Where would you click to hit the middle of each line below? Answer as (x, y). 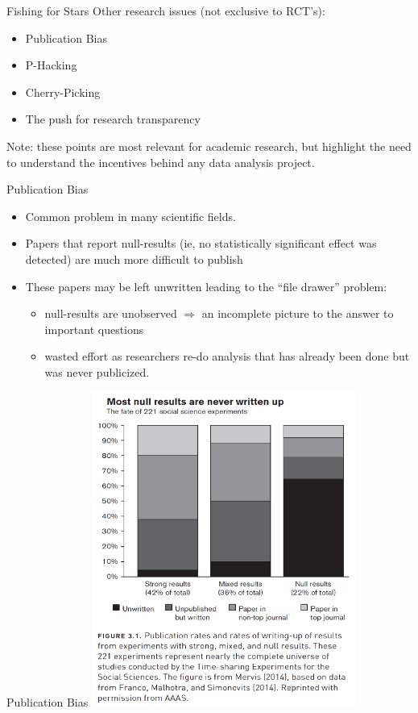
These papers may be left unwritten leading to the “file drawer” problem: (206, 286)
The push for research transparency (113, 119)
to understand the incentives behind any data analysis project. (161, 162)
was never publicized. (97, 371)
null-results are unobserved (111, 313)
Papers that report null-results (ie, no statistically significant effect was (201, 243)
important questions (94, 329)
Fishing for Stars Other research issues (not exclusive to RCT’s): (166, 10)
